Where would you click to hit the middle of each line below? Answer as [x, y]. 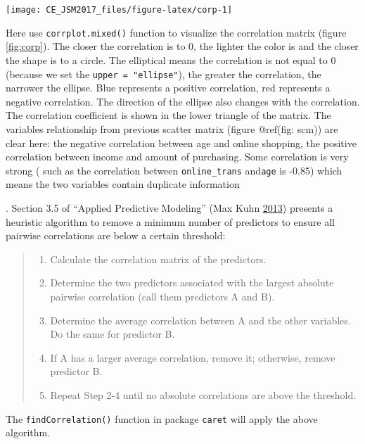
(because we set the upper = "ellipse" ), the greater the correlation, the [164, 74]
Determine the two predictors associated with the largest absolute [192, 283]
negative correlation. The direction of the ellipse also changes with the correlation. [183, 101]
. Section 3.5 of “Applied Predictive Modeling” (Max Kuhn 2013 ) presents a [169, 207]
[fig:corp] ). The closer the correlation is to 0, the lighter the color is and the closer [182, 46]
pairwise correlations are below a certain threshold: [116, 235]
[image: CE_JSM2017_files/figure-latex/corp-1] [119, 10]
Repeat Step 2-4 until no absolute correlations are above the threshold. [203, 394]
